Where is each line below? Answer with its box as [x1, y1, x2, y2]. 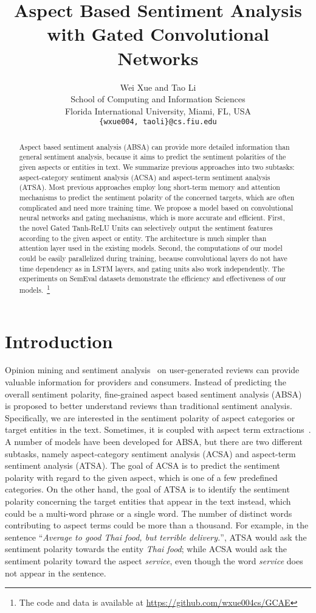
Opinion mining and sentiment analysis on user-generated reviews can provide [5, 363, 300, 376]
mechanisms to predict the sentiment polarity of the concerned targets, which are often [19, 192, 295, 203]
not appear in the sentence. [5, 566, 106, 579]
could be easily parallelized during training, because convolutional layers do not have [19, 253, 287, 263]
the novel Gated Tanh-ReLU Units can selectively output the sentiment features [19, 222, 273, 233]
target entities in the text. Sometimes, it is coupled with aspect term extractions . [5, 423, 311, 436]
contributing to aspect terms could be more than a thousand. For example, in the [5, 519, 309, 531]
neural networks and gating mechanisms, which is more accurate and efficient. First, [19, 212, 285, 223]
